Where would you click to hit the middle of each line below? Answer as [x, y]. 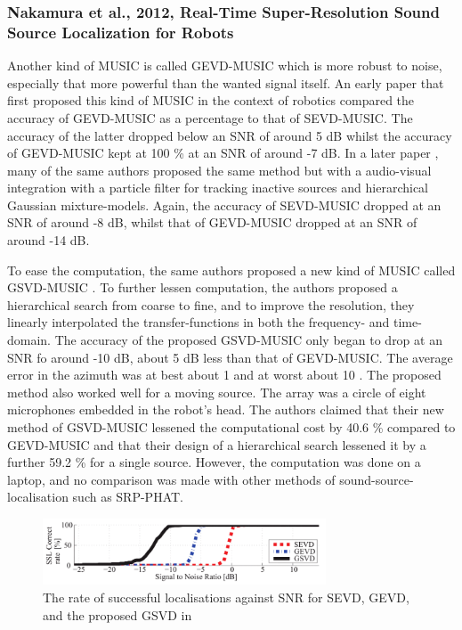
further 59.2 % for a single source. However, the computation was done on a [214, 462]
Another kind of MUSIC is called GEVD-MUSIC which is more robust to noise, [225, 65]
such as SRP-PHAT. [128, 497]
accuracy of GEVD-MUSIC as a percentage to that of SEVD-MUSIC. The [210, 117]
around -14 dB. [49, 240]
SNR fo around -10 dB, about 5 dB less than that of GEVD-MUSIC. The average [230, 357]
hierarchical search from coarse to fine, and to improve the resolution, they [211, 304]
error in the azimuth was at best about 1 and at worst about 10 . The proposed [224, 375]
